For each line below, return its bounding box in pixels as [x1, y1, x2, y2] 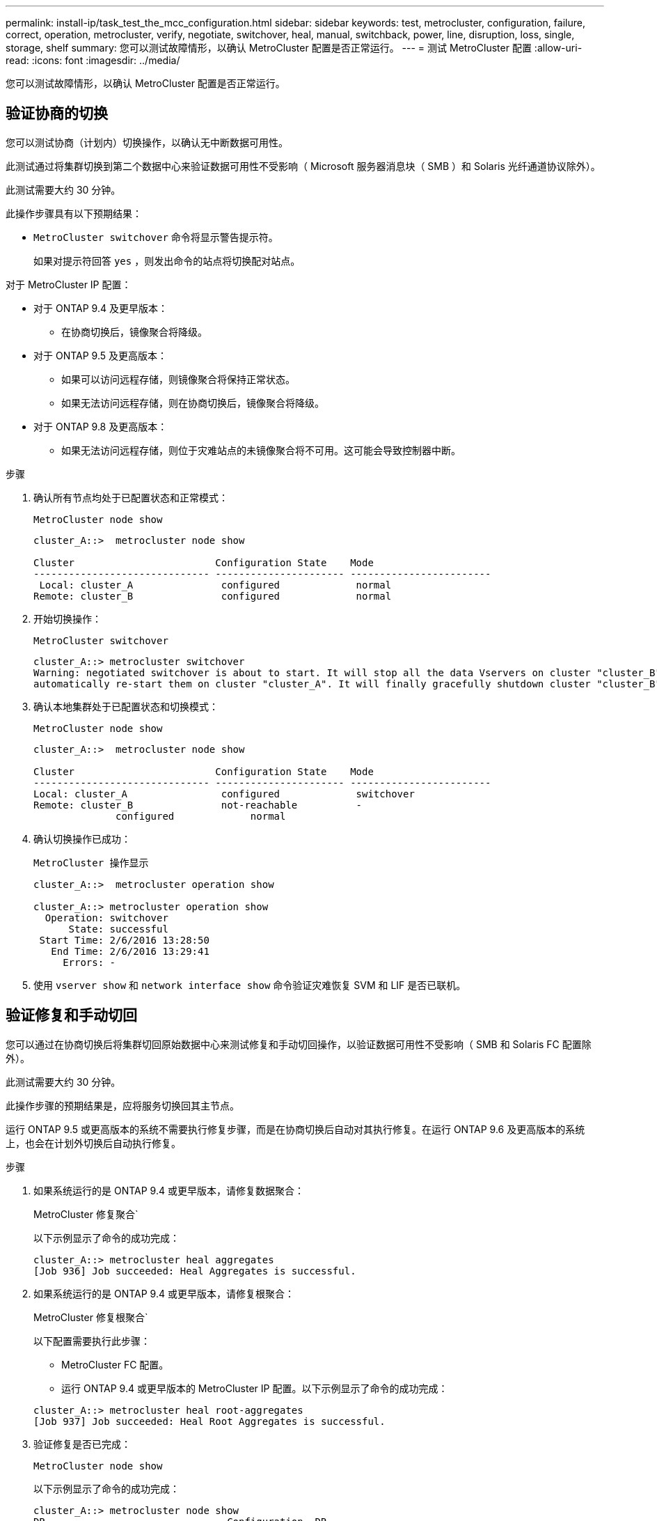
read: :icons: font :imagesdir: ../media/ [6, 54, 180, 66]
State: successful [68, 923, 168, 935]
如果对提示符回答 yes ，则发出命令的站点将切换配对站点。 [33, 254, 301, 267]
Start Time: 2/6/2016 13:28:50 [39, 934, 209, 946]
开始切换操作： [33, 612, 102, 625]
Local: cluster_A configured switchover [33, 788, 415, 799]
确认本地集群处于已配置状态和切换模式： [33, 700, 219, 712]
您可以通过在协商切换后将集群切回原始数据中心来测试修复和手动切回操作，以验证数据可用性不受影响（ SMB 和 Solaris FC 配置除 [6, 1038, 592, 1050]
